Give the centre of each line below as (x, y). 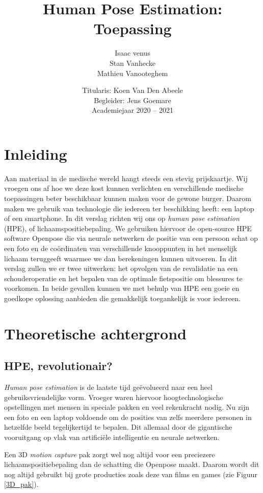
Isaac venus (133, 53)
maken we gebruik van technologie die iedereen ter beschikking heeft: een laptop (129, 208)
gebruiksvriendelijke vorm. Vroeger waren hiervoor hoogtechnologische (114, 397)
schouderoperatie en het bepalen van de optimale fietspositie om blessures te (123, 278)
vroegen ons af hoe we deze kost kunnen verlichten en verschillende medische (124, 188)
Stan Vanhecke (133, 63)
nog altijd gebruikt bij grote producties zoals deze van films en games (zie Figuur (131, 474)
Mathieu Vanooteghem (133, 73)
